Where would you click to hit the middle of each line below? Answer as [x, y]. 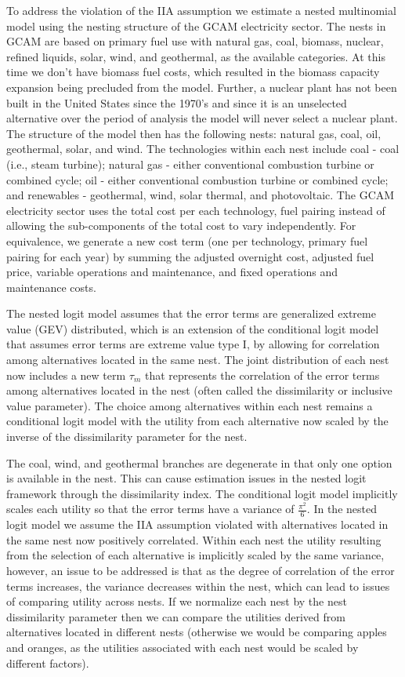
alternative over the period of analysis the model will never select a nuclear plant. [202, 118]
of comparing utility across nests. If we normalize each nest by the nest [177, 601]
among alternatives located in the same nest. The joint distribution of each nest [198, 360]
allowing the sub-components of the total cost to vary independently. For [181, 226]
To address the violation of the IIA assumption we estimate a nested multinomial [201, 10]
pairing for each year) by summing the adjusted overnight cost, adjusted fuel [190, 256]
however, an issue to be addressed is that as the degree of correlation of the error [201, 571]
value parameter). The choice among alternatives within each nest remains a [190, 405]
